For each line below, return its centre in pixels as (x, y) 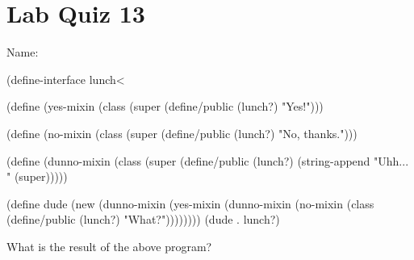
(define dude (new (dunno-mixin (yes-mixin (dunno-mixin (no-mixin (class (190, 203)
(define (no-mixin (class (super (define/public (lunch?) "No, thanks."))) (182, 133)
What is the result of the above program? (109, 246)
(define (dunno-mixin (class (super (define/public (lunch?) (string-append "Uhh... (208, 160)
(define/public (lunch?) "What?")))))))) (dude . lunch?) (143, 219)
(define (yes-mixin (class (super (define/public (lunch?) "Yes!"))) (165, 106)
